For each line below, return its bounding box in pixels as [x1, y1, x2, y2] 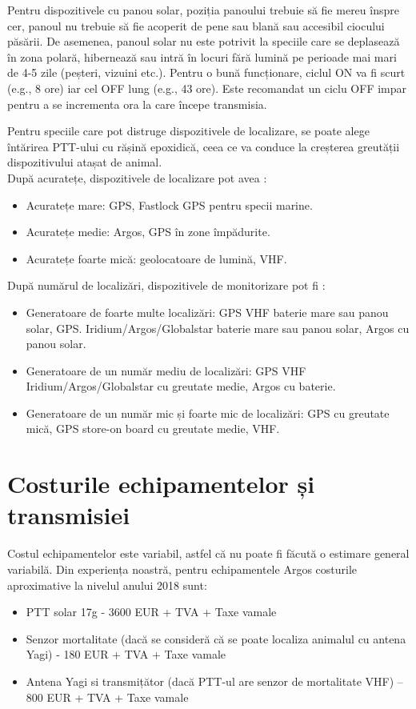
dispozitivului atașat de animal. [7, 154, 162, 170]
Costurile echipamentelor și [7, 467, 315, 500]
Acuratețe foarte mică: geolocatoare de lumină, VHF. [26, 250, 287, 266]
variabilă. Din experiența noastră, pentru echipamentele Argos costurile [7, 560, 358, 577]
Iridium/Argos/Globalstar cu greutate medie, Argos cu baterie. [26, 378, 336, 395]
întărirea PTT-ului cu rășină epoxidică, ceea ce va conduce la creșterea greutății [7, 138, 400, 154]
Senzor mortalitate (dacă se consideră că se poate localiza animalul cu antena [26, 630, 406, 647]
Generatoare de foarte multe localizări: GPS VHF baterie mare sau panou [26, 303, 389, 320]
